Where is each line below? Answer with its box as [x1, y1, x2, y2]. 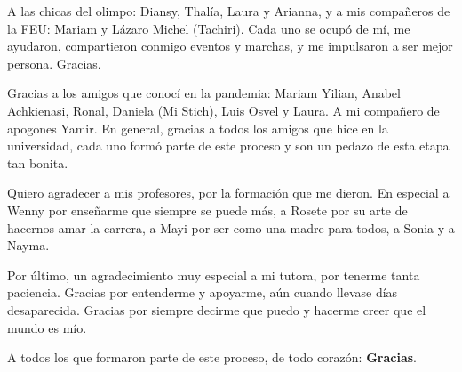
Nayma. [7, 236, 50, 255]
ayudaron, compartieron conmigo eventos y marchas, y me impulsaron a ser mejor [7, 36, 453, 55]
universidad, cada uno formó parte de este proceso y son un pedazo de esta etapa [7, 136, 450, 155]
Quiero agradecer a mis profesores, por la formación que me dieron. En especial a [7, 183, 450, 202]
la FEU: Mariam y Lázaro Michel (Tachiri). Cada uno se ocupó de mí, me [7, 19, 410, 37]
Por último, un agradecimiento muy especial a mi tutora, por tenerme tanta [7, 265, 420, 284]
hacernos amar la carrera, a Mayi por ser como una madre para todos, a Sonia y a [7, 218, 455, 237]
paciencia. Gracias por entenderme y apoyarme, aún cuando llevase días [7, 283, 398, 302]
